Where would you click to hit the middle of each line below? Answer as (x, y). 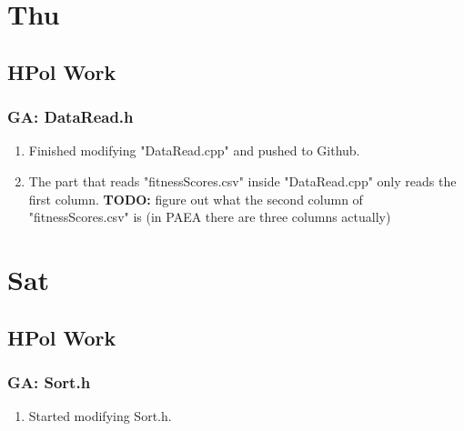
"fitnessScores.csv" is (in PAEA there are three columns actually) (210, 217)
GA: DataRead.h (71, 117)
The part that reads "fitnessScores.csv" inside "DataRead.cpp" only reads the (242, 180)
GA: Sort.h (49, 381)
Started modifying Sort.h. (100, 416)
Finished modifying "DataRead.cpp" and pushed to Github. (194, 150)
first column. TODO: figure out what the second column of (196, 199)
